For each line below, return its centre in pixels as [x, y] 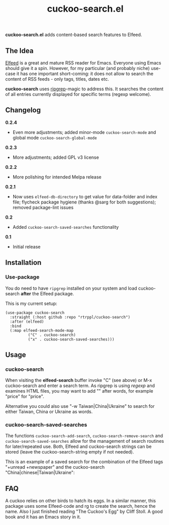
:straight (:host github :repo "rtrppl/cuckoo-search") [70, 317]
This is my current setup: [31, 303]
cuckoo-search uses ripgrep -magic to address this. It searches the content [84, 89]
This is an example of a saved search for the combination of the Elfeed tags [84, 462]
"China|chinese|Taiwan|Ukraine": [40, 473]
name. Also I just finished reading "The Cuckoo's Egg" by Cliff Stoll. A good [84, 512]
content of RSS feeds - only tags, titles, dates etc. [57, 79]
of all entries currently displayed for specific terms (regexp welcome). [78, 94]
